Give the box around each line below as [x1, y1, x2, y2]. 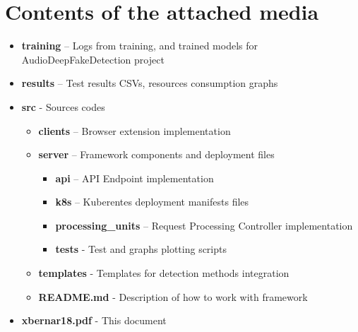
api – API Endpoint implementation [55, 170, 214, 185]
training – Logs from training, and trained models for [21, 38, 258, 53]
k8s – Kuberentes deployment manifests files [55, 194, 249, 209]
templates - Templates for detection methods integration [38, 266, 290, 280]
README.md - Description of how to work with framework [38, 289, 308, 304]
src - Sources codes [21, 99, 105, 114]
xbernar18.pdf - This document [21, 313, 167, 328]
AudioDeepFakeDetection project [21, 52, 165, 66]
